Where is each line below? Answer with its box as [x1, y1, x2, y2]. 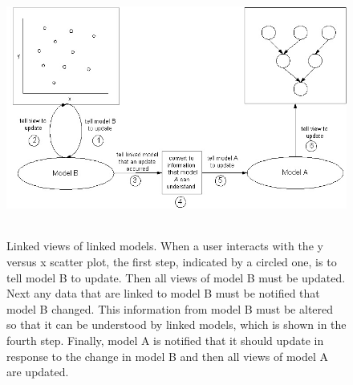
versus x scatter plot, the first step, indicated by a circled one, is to [6, 253, 337, 269]
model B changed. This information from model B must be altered [6, 300, 334, 317]
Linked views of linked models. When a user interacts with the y [6, 237, 323, 254]
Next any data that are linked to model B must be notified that [6, 285, 320, 302]
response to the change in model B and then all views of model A [6, 347, 328, 364]
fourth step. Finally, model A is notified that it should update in [6, 331, 324, 348]
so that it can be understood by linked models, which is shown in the [6, 316, 347, 333]
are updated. [6, 363, 69, 380]
